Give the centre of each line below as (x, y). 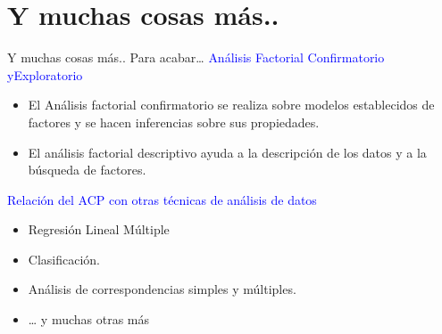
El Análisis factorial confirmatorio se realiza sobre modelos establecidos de (231, 105)
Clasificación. (64, 259)
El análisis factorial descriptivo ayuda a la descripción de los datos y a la (227, 152)
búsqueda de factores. (87, 170)
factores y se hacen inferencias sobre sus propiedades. (174, 122)
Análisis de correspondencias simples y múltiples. (162, 289)
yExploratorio (45, 74)
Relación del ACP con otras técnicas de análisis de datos (162, 199)
